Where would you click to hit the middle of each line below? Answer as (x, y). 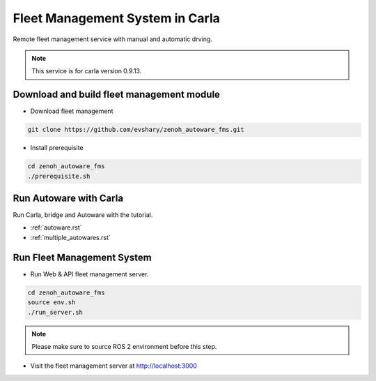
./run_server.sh (55, 312)
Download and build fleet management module (117, 95)
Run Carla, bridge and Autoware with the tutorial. (83, 215)
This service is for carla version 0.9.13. (87, 71)
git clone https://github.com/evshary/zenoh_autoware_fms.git (136, 130)
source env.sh (52, 302)
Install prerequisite (57, 148)
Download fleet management (72, 111)
